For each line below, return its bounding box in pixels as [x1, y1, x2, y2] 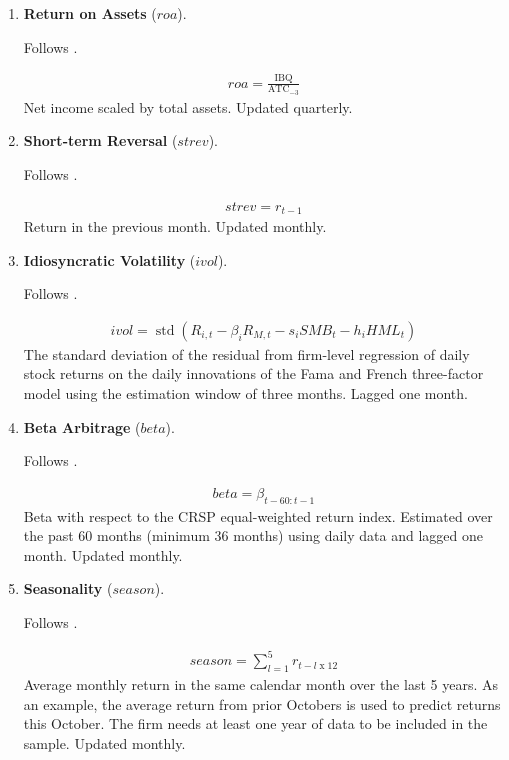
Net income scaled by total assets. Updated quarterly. [23, 96, 353, 117]
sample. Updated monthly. [23, 732, 186, 753]
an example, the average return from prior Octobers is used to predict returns [23, 693, 501, 714]
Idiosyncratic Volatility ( [23, 249, 196, 270]
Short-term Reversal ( [23, 130, 178, 151]
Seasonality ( [23, 578, 113, 599]
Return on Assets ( [23, 3, 157, 23]
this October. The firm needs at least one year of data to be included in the [23, 713, 488, 734]
